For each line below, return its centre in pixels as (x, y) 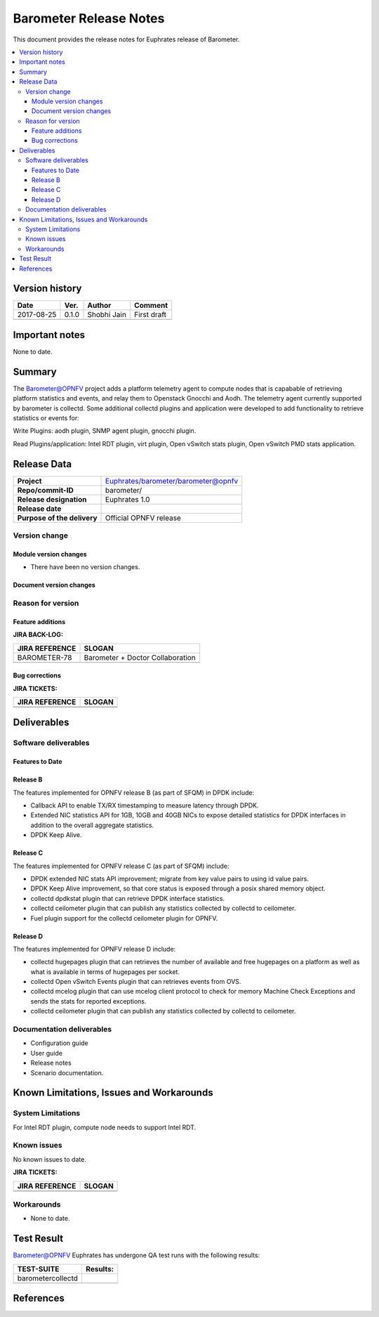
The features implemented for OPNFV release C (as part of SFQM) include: (121, 866)
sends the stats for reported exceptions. (88, 1001)
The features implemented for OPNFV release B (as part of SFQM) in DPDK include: (134, 792)
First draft (151, 315)
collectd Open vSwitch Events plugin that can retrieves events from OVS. (136, 982)
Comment (151, 306)
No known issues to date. (50, 1159)
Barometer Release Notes (89, 18)
